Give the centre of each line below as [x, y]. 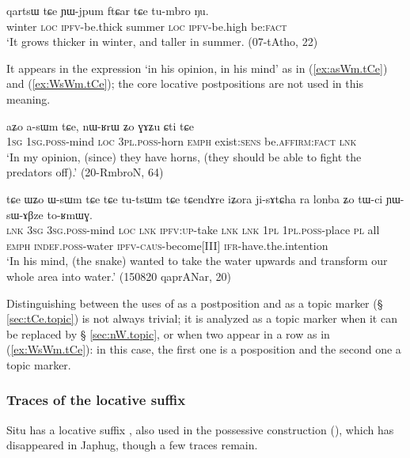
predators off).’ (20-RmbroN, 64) [85, 172]
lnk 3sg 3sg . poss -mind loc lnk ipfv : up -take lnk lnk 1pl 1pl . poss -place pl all [193, 230]
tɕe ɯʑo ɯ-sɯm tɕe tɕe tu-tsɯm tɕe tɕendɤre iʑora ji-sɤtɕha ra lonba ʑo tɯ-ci [195, 198]
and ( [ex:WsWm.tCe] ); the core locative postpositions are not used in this [185, 83]
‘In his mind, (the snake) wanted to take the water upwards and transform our [197, 261]
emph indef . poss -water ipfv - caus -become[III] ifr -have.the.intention [167, 245]
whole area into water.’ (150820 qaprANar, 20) [119, 276]
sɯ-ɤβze [25, 214]
